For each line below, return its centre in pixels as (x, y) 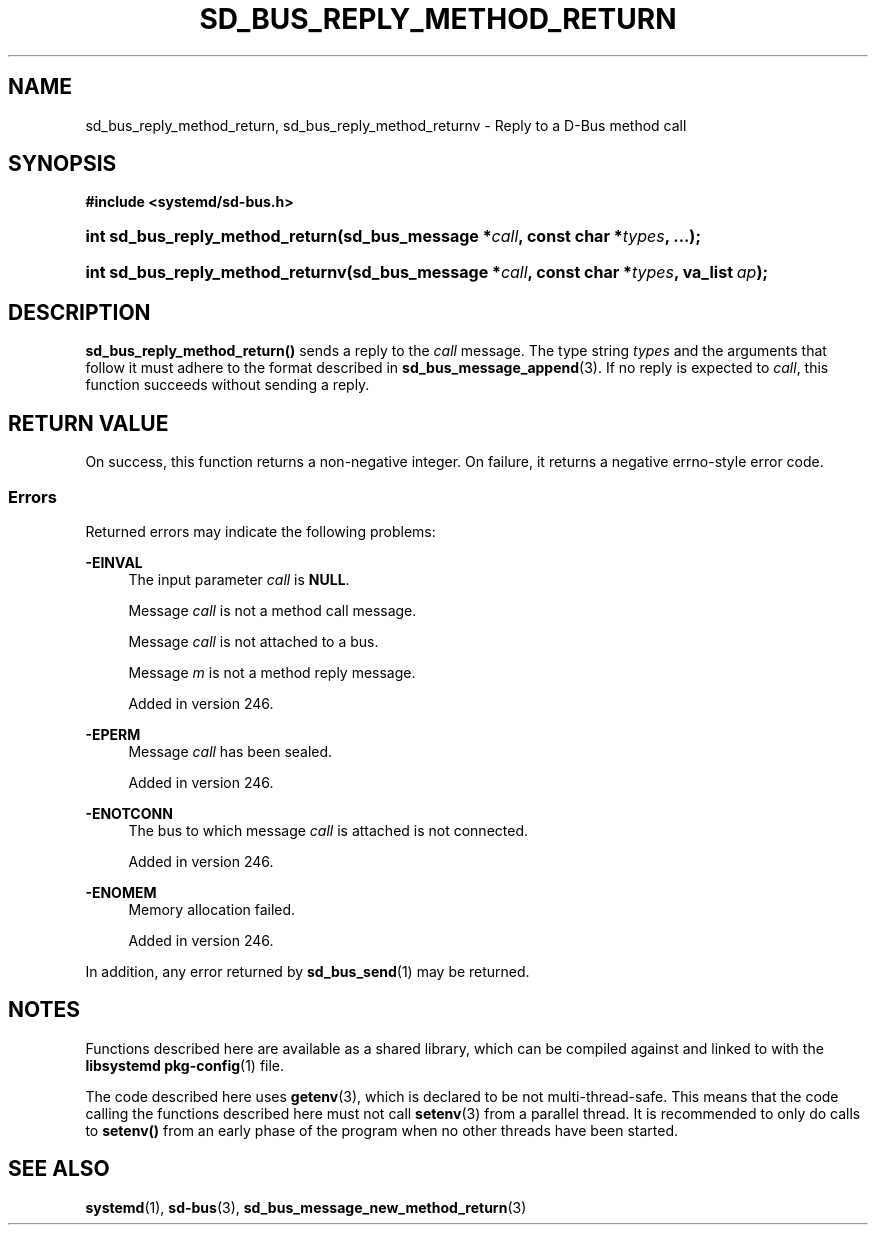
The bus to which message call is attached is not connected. (328, 830)
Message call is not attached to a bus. (253, 641)
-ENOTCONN (129, 813)
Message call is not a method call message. (272, 610)
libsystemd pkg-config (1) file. (185, 1065)
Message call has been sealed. (230, 751)
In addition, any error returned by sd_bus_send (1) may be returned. (307, 971)
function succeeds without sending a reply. (227, 385)
